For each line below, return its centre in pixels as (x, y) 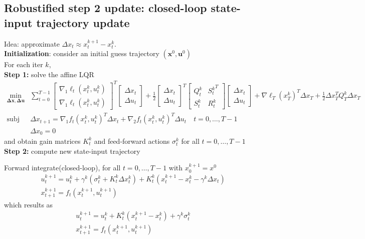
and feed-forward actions (132, 141)
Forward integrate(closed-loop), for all (62, 168)
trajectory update (83, 22)
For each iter (24, 64)
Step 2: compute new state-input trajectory (72, 151)
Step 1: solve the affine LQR (49, 74)
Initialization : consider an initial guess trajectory (82, 53)
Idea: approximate (32, 43)
